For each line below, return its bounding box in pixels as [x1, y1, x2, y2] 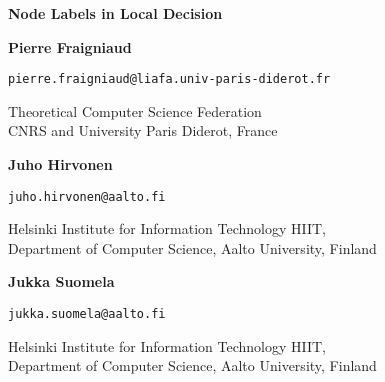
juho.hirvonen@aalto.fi [8, 189, 166, 204]
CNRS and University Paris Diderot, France [8, 120, 278, 141]
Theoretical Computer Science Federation [8, 100, 262, 121]
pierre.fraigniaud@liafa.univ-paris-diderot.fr [8, 72, 331, 87]
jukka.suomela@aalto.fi [8, 307, 166, 322]
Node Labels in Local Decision [8, 3, 223, 23]
